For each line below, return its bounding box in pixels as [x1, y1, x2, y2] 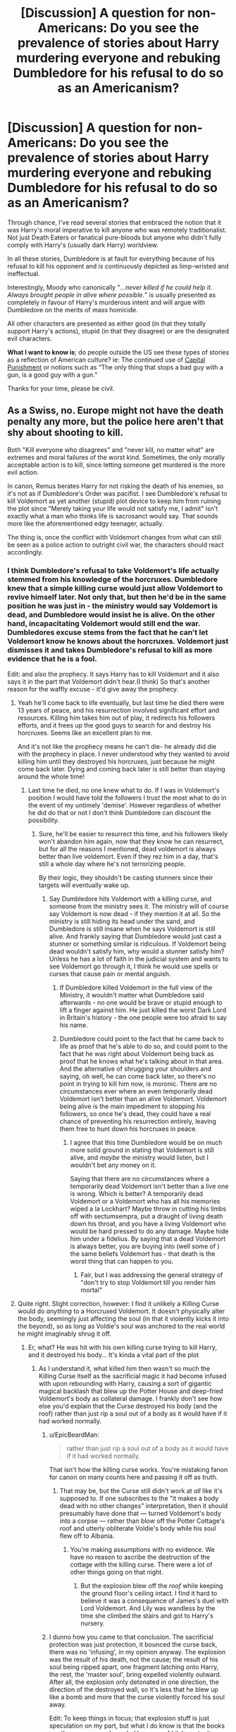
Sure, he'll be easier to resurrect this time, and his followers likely [38, 830, 228, 838]
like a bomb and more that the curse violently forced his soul [49, 1693, 225, 1702]
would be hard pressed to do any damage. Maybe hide [70, 1227, 229, 1235]
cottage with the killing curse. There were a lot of [70, 1560, 213, 1569]
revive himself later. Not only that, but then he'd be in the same [7, 592, 227, 602]
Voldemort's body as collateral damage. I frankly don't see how [38, 1394, 223, 1403]
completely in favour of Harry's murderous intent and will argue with [7, 298, 206, 307]
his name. [59, 1021, 88, 1029]
